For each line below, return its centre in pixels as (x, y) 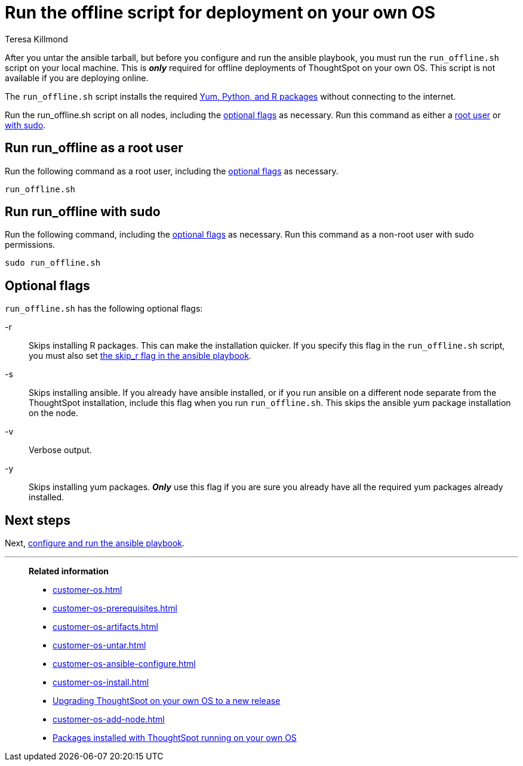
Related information (69, 571)
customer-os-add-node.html (109, 719)
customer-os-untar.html (99, 645)
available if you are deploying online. (77, 78)
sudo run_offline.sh (53, 263)
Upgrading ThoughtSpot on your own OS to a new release (167, 701)
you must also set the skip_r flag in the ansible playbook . (140, 356)
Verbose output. (60, 450)
